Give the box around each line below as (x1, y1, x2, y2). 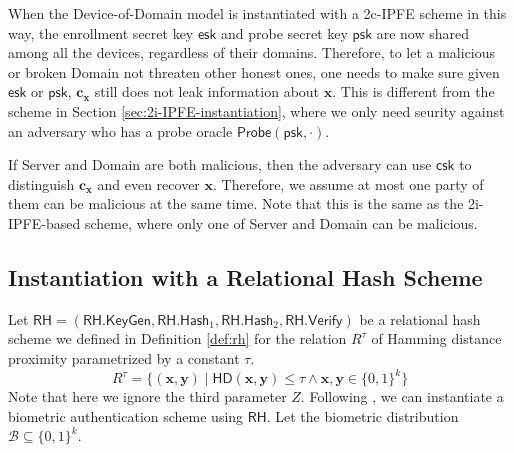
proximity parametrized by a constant (8, 347, 240, 368)
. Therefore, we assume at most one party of (213, 173, 484, 194)
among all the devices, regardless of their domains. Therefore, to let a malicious (8, 42, 496, 63)
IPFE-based (8, 212, 81, 233)
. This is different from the (332, 81, 495, 102)
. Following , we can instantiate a (300, 386, 504, 407)
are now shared (376, 22, 470, 43)
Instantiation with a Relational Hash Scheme (8, 261, 483, 292)
